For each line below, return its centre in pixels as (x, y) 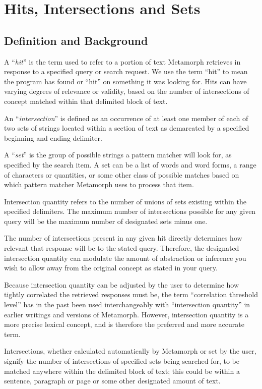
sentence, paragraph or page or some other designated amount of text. (112, 381)
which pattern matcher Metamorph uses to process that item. (99, 184)
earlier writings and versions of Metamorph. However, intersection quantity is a (126, 314)
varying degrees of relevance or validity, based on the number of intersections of (127, 91)
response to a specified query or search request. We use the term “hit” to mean (126, 71)
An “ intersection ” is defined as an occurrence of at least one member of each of (126, 118)
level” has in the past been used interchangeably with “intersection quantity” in (127, 304)
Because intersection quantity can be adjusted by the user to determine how (122, 284)
